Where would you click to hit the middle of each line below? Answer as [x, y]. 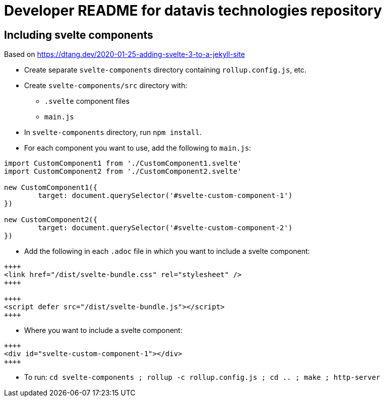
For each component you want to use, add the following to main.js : [138, 148]
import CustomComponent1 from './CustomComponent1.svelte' [123, 163]
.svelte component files [87, 101]
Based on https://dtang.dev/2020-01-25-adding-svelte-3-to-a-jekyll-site [125, 54]
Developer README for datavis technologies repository [193, 11]
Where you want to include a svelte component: [103, 330]
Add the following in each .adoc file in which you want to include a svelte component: [167, 251]
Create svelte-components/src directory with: [106, 86]
